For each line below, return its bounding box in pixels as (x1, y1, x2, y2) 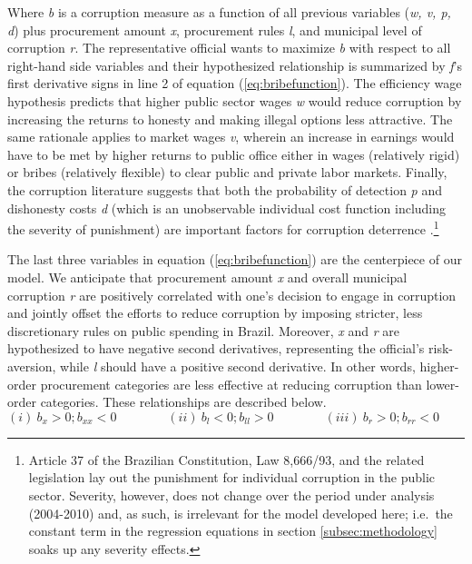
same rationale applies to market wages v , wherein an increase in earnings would (7, 127, 455, 146)
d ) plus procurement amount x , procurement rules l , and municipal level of (7, 20, 422, 39)
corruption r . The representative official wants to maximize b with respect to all (7, 38, 451, 57)
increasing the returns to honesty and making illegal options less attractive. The (7, 109, 453, 128)
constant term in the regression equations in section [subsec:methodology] (28, 521, 438, 540)
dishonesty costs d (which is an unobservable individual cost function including (7, 198, 447, 217)
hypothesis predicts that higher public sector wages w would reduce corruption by (7, 91, 462, 110)
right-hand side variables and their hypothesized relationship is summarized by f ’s (7, 55, 462, 74)
